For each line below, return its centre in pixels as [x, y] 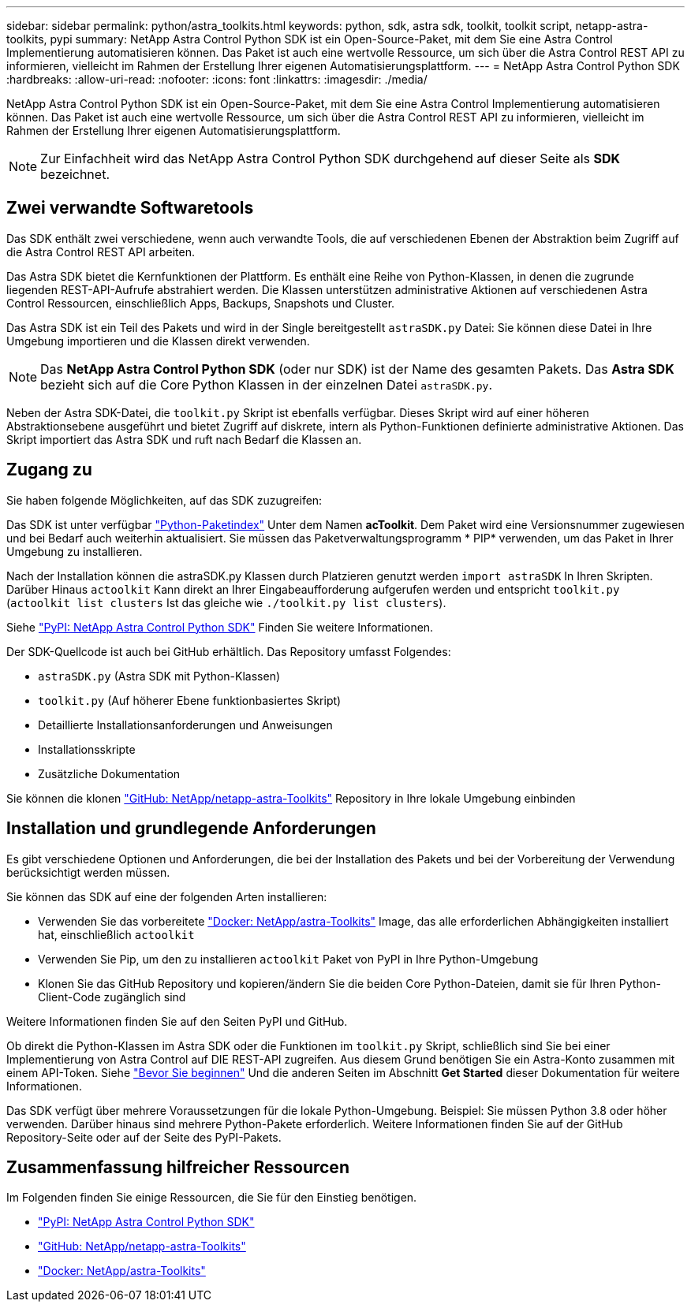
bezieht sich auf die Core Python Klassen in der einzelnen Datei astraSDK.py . [266, 384]
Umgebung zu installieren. [75, 551]
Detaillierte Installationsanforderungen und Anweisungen [185, 725]
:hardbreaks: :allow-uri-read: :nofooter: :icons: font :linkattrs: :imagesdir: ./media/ [217, 79]
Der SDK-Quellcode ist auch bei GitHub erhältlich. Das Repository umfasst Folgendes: [229, 651]
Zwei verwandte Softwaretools [130, 208]
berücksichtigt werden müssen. [88, 872]
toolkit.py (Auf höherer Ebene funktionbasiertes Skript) [190, 700]
